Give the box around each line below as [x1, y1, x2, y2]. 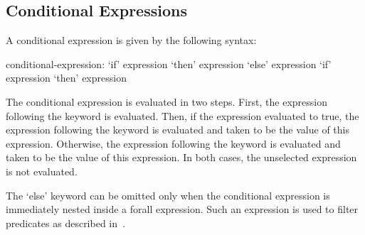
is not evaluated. [6, 163, 78, 178]
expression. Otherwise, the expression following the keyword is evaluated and [6, 136, 341, 151]
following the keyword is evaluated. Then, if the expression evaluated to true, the [6, 108, 359, 123]
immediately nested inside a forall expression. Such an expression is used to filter [6, 202, 359, 217]
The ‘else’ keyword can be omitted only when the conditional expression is [6, 187, 330, 202]
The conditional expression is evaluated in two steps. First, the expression [6, 94, 328, 109]
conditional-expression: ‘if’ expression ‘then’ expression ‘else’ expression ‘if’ [6, 56, 332, 71]
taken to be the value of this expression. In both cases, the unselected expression [6, 150, 357, 165]
